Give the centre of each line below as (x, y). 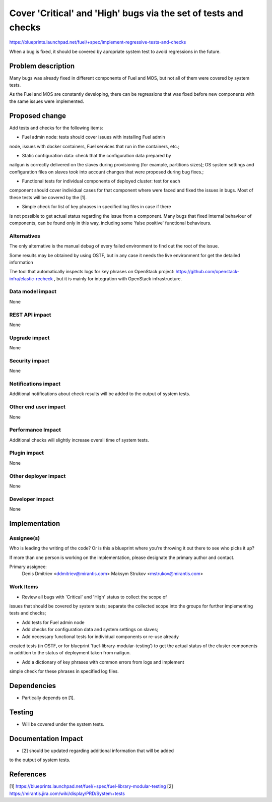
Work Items (24, 587)
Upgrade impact (29, 338)
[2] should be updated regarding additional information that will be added (98, 751)
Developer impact (31, 499)
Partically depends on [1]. (48, 698)
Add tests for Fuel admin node (53, 622)
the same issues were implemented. (47, 101)
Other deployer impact (38, 476)
